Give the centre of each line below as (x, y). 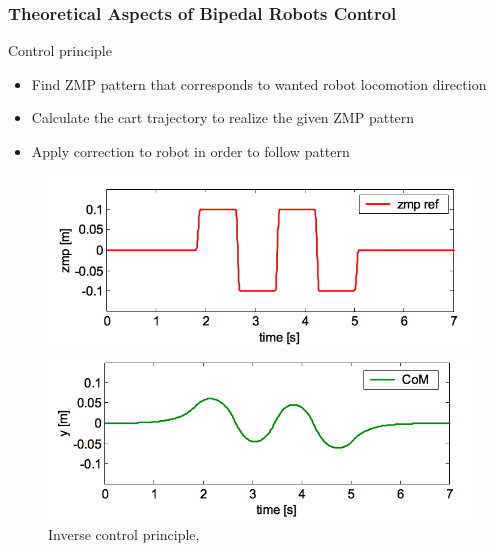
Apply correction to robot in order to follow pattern (190, 151)
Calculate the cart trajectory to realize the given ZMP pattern (223, 117)
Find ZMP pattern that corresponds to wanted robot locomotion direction (259, 83)
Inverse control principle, (124, 534)
